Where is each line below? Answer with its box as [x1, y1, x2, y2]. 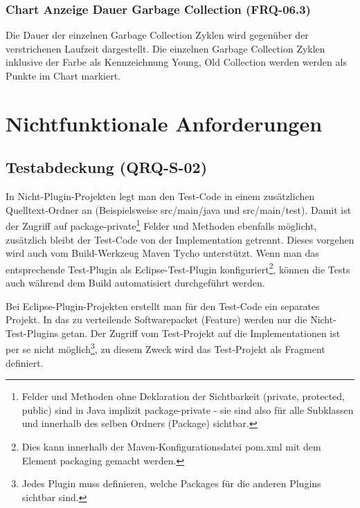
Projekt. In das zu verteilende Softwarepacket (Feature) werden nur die [6, 312, 307, 327]
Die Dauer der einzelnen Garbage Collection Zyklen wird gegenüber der [6, 28, 309, 42]
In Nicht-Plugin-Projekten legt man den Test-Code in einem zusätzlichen [6, 189, 315, 203]
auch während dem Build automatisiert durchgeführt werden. [6, 275, 265, 290]
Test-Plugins [6, 325, 59, 340]
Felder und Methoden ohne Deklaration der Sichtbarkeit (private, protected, [21, 389, 345, 403]
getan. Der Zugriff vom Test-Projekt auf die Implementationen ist [61, 325, 341, 340]
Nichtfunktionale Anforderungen [6, 109, 323, 137]
